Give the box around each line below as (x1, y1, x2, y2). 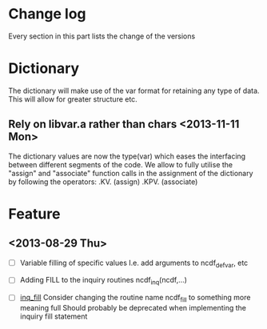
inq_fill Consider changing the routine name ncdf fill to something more (19, 293, 251, 304)
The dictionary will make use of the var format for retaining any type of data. (8, 86, 260, 95)
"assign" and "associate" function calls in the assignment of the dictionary (8, 168, 253, 178)
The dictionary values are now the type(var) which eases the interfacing (8, 151, 246, 161)
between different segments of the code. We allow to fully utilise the (8, 159, 233, 169)
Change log (8, 5, 86, 23)
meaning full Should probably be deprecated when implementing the (19, 303, 246, 313)
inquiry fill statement (19, 311, 88, 321)
